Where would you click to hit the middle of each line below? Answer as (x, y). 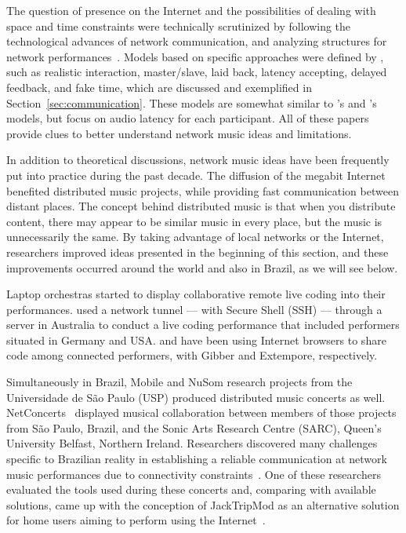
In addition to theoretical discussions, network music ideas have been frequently (198, 160)
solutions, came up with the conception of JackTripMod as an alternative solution (203, 504)
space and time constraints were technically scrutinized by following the (179, 26)
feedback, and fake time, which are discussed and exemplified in (159, 87)
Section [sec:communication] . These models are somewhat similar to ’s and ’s (192, 102)
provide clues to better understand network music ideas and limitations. (179, 133)
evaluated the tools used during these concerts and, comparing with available (191, 489)
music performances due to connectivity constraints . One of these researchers (194, 474)
